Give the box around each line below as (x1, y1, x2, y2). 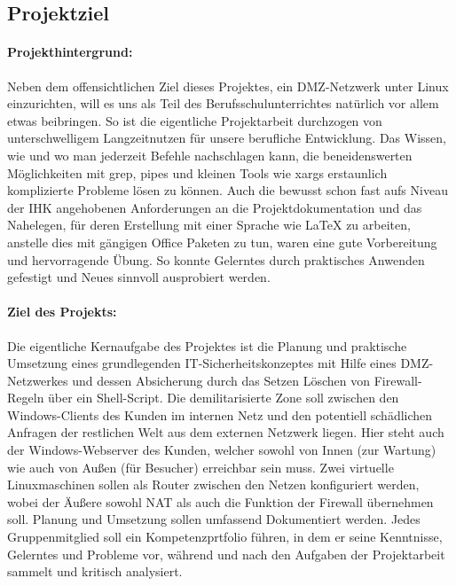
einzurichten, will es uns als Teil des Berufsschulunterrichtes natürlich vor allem (7, 94, 439, 113)
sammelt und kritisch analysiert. (7, 562, 183, 581)
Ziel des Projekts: (7, 302, 117, 321)
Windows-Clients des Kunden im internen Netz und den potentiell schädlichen (7, 405, 433, 424)
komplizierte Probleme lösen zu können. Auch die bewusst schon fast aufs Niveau (7, 181, 448, 199)
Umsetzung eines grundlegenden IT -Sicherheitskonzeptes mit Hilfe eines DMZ (7, 354, 429, 372)
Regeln (7, 388, 44, 407)
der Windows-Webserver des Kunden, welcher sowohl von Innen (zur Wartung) (7, 441, 436, 459)
